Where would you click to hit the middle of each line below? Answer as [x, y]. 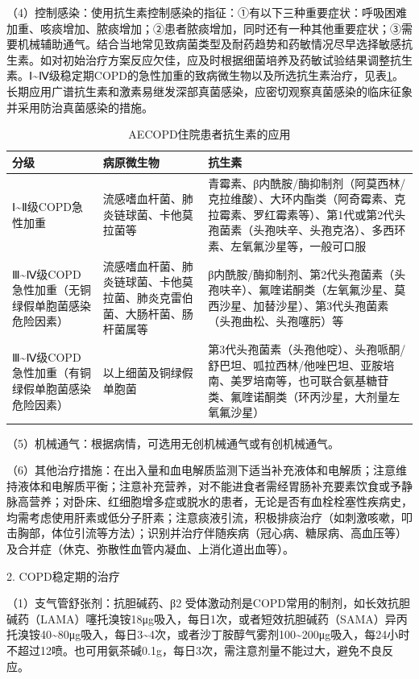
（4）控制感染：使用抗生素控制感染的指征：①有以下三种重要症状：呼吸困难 [207, 12]
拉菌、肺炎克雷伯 [148, 297]
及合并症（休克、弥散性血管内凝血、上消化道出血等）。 [150, 549]
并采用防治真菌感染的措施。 [80, 107]
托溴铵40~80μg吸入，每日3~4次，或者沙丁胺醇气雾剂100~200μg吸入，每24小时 [208, 634]
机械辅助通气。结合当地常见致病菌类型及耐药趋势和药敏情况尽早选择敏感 [209, 44]
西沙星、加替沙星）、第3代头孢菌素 [299, 305]
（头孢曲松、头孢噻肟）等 [276, 321]
